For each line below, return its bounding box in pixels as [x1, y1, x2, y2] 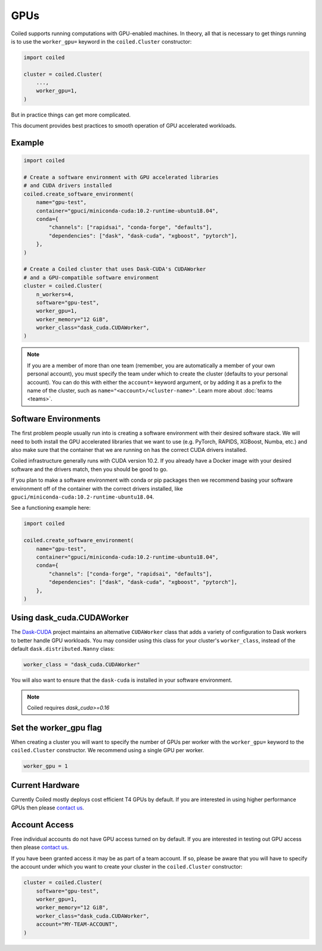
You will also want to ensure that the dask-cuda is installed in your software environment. [11, 676, 233, 684]
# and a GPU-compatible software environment [23, 274, 159, 281]
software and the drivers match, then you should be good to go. [11, 466, 168, 473]
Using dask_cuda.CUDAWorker [11, 613, 129, 623]
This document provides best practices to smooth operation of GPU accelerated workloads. [11, 122, 237, 130]
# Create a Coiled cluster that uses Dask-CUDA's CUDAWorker [23, 266, 206, 273]
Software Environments [11, 414, 101, 424]
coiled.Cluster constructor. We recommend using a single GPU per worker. [11, 747, 205, 754]
